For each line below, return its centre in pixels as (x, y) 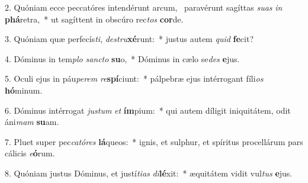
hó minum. (24, 90)
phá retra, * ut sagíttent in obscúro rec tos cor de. (94, 19)
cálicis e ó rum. (30, 153)
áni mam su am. (32, 122)
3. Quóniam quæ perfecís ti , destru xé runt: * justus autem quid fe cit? (129, 39)
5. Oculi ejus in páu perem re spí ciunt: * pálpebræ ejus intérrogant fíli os (134, 78)
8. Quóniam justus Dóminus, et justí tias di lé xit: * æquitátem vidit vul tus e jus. (149, 173)
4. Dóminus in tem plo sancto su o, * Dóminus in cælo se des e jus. (122, 58)
